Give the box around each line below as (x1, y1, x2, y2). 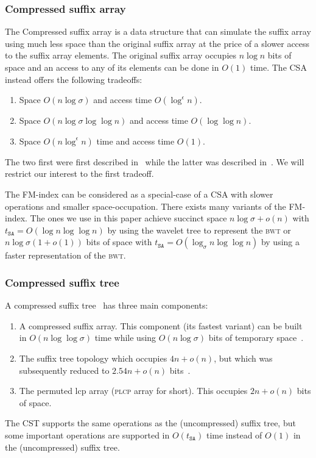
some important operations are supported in (5, 428, 170, 441)
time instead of (206, 428, 262, 441)
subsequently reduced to (19, 363, 110, 376)
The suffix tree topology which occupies (19, 351, 167, 364)
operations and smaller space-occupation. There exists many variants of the (5, 199, 286, 212)
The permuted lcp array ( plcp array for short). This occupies (19, 384, 248, 397)
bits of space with (86, 235, 152, 248)
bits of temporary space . (208, 331, 304, 344)
